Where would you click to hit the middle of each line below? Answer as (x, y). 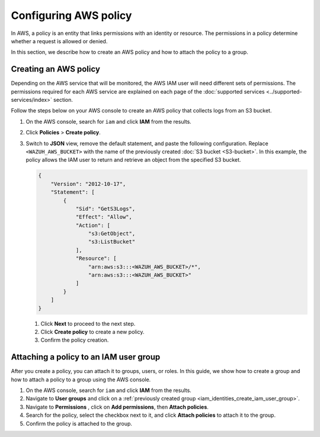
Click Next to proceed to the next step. (88, 323)
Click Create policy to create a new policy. (92, 332)
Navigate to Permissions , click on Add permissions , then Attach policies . (117, 407)
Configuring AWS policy (71, 15)
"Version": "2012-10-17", (88, 184)
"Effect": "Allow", (104, 217)
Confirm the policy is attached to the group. (79, 423)
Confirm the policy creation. (75, 340)
